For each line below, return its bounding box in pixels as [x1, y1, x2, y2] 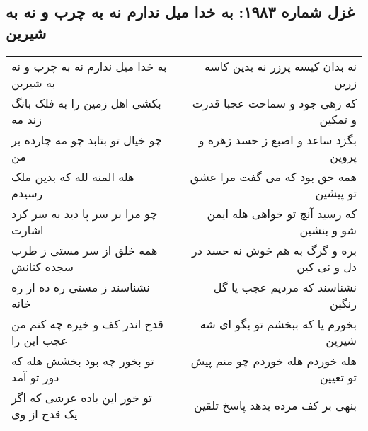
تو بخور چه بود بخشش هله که [11, 352, 154, 369]
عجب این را [11, 331, 68, 348]
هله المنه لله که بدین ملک [11, 168, 134, 185]
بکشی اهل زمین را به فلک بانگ [11, 94, 161, 111]
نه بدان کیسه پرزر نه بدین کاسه [204, 57, 357, 74]
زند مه [11, 110, 42, 127]
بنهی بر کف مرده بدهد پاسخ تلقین [194, 397, 357, 414]
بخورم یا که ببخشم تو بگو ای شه [200, 315, 357, 332]
